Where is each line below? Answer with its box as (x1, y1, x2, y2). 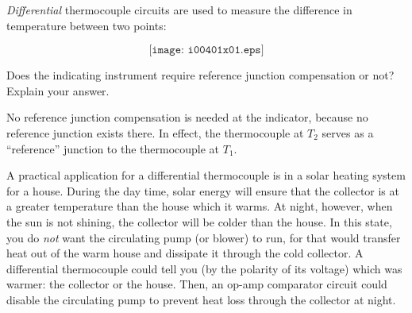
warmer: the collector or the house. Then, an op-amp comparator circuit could (6, 276, 387, 292)
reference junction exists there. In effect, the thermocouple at (6, 124, 304, 141)
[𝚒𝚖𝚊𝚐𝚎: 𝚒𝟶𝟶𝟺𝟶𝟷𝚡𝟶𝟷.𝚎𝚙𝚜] (148, 44, 264, 56)
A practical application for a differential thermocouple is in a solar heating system (6, 167, 406, 184)
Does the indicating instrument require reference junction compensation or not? (6, 67, 395, 83)
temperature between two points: (6, 17, 167, 33)
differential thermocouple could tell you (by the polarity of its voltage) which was (6, 260, 402, 276)
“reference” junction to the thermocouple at (6, 140, 220, 156)
